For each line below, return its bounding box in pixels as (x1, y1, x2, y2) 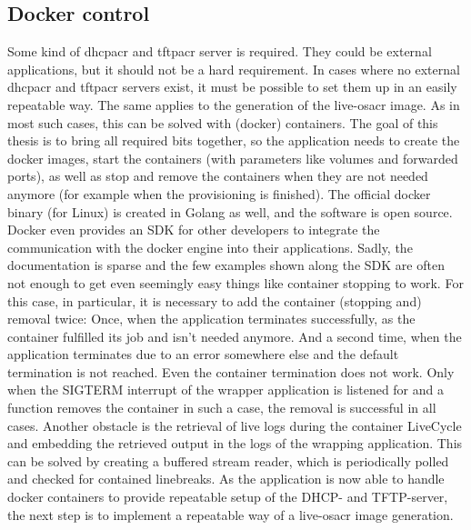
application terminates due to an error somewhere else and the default (7, 345, 399, 364)
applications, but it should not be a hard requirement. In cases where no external (7, 59, 460, 78)
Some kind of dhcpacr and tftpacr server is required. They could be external (7, 42, 432, 61)
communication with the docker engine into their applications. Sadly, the (7, 237, 413, 256)
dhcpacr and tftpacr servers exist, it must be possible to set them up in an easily (7, 77, 457, 96)
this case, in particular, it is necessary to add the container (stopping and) (7, 291, 422, 310)
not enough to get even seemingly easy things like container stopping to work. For (7, 273, 464, 292)
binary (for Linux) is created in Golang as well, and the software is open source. (7, 202, 453, 221)
